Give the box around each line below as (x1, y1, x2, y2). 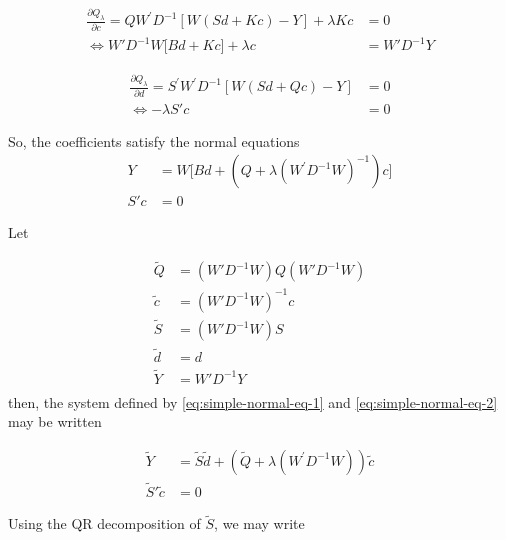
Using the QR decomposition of (8, 513, 201, 534)
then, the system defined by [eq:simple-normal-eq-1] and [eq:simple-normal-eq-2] (8, 391, 498, 412)
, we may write (214, 513, 305, 534)
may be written (8, 411, 102, 432)
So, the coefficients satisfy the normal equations (8, 130, 300, 151)
